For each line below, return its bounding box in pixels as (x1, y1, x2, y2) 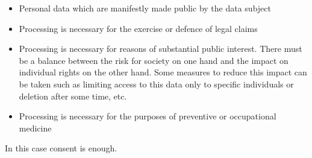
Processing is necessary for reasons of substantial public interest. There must (19, 42, 302, 55)
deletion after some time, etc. (19, 89, 127, 102)
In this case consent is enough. (5, 142, 117, 154)
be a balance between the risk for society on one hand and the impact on (19, 54, 289, 66)
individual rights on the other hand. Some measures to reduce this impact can (19, 66, 307, 78)
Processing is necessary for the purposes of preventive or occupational (19, 110, 276, 122)
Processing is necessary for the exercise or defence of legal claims (19, 22, 258, 34)
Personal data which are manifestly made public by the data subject (19, 2, 271, 14)
